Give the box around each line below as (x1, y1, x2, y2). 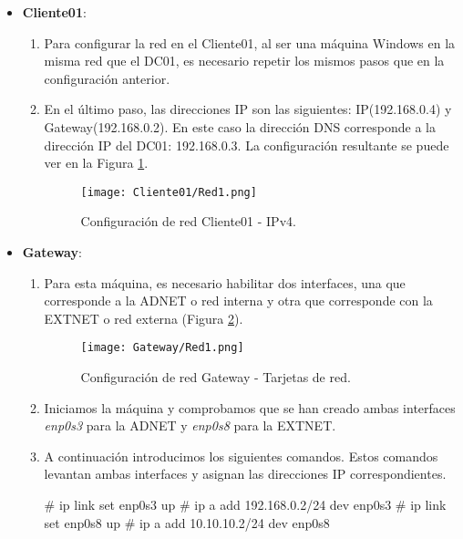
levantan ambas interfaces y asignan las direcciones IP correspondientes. (44, 464, 447, 483)
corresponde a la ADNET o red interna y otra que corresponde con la (44, 291, 433, 310)
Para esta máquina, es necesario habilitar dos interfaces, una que (44, 273, 406, 292)
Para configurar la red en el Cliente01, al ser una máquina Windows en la (44, 33, 456, 52)
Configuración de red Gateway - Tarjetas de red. (80, 368, 351, 387)
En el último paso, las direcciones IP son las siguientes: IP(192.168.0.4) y (44, 99, 452, 119)
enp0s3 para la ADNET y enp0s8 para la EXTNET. (44, 416, 336, 435)
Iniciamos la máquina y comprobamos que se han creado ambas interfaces (44, 398, 456, 417)
